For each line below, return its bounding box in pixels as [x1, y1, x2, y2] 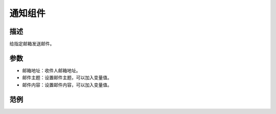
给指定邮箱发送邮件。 [9, 41, 55, 47]
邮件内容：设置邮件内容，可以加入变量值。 [22, 82, 112, 88]
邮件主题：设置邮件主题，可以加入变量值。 [22, 75, 112, 81]
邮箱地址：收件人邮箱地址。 [22, 67, 81, 74]
